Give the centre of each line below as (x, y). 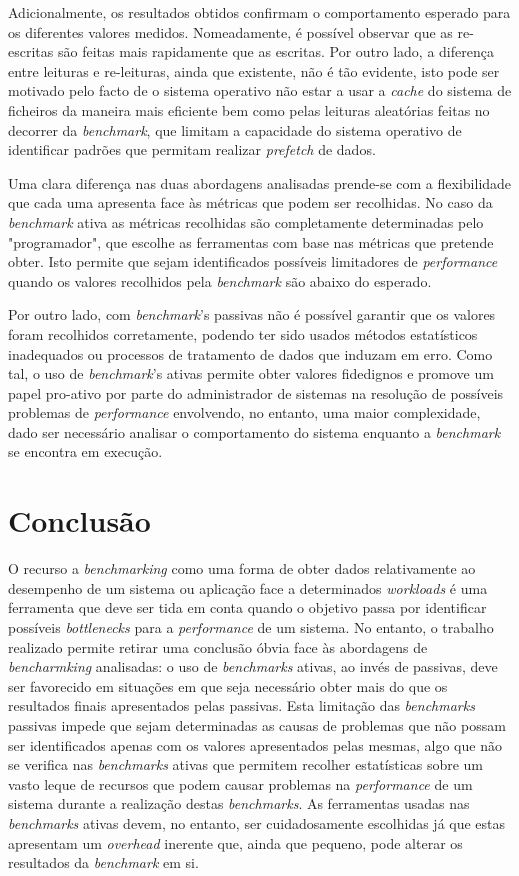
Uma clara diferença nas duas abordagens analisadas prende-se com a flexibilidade (260, 182)
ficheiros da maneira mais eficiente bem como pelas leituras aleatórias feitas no (249, 109)
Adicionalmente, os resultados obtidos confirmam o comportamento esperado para (259, 12)
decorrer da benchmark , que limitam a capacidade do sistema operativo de (235, 129)
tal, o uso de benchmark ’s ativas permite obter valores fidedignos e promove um (251, 373)
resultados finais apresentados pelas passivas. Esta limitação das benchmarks (241, 705)
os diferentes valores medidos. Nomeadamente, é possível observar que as (230, 31)
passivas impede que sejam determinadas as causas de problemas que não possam (257, 724)
